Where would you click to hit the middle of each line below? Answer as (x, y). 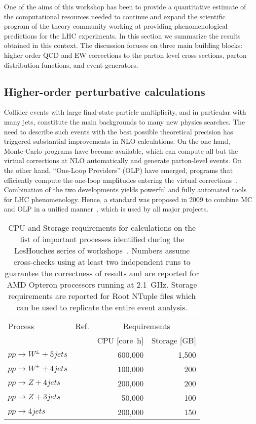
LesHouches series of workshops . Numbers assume (102, 250)
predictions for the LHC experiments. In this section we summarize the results (122, 35)
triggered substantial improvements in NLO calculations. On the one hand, (117, 141)
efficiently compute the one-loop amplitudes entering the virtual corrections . (121, 180)
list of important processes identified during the (102, 239)
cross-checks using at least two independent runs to (102, 261)
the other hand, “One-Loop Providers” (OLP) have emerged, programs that (118, 170)
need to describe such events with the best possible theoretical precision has (119, 131)
